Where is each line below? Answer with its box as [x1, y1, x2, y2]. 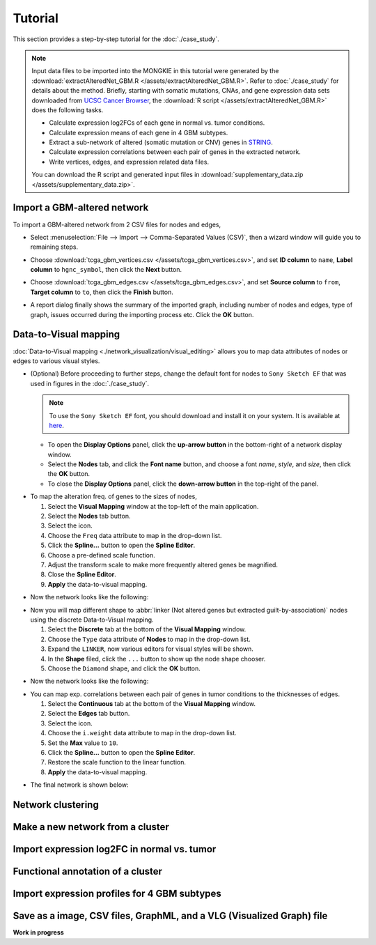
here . [49, 421, 64, 429]
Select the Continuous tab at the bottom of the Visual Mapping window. [47, 700, 256, 708]
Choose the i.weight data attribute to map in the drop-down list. [47, 729, 237, 737]
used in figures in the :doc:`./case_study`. [30, 379, 150, 387]
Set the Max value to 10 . [47, 739, 118, 747]
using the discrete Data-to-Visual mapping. [30, 615, 154, 624]
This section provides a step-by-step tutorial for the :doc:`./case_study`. [13, 35, 219, 43]
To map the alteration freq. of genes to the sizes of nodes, [30, 492, 198, 501]
